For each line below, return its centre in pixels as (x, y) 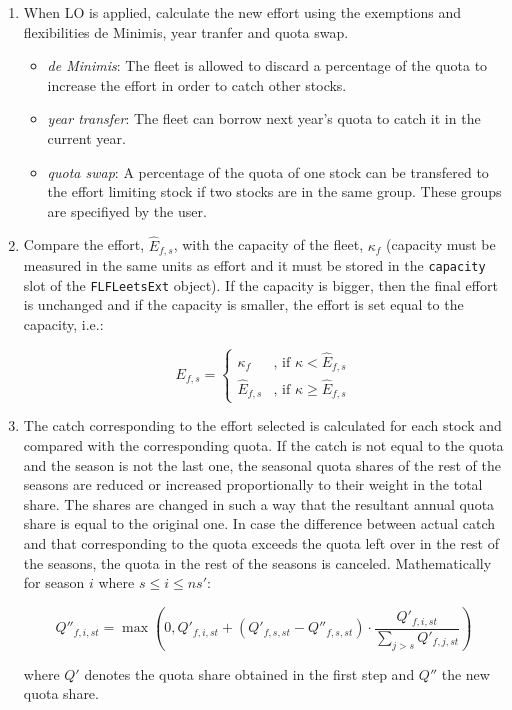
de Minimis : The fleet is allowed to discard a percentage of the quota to (267, 65)
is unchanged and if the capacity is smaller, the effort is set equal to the (243, 304)
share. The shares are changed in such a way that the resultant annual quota (259, 503)
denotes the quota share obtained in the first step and (249, 673)
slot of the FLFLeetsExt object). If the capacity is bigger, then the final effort (260, 284)
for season (54, 582)
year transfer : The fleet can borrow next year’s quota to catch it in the (264, 118)
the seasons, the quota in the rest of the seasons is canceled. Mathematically (257, 562)
